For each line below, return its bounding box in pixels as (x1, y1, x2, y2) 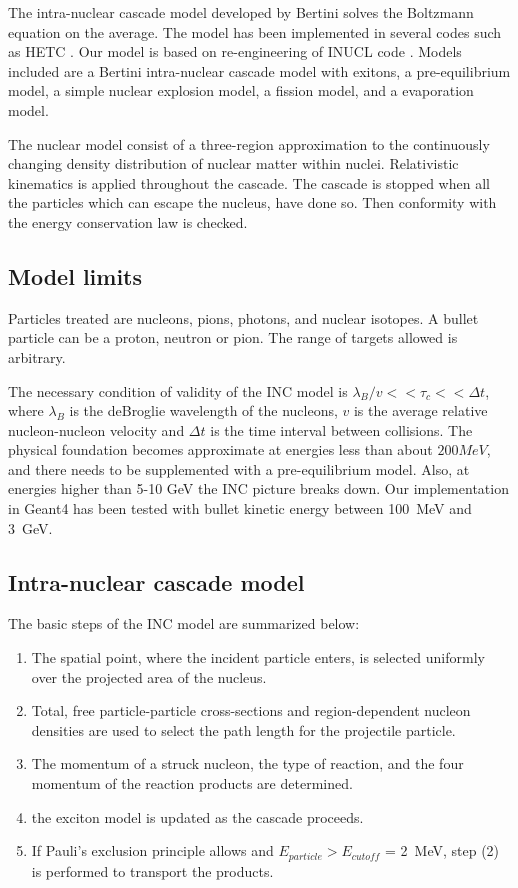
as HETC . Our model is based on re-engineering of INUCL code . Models (8, 41, 462, 62)
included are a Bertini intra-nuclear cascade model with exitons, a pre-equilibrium (8, 60, 511, 81)
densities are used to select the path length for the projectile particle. (31, 719, 456, 740)
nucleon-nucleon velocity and (8, 419, 185, 440)
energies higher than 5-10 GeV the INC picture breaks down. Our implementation (8, 478, 509, 499)
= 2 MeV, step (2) (385, 840, 500, 861)
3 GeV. (8, 517, 53, 538)
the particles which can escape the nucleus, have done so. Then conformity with (8, 192, 497, 213)
